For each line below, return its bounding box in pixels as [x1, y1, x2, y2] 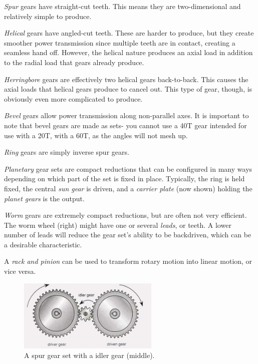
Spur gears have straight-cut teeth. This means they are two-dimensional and [4, 1, 241, 11]
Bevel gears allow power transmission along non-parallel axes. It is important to [4, 110, 249, 121]
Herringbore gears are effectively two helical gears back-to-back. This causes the [4, 74, 248, 84]
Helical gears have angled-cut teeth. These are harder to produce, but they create [4, 28, 254, 38]
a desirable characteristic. [4, 239, 82, 249]
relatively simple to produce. [4, 11, 92, 21]
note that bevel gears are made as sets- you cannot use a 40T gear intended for [4, 120, 247, 130]
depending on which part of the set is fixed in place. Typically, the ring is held [4, 173, 245, 184]
